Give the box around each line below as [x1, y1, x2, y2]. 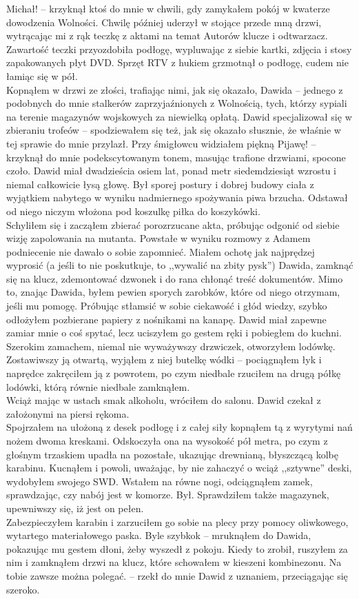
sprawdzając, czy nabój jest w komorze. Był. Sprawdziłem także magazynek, [6, 487, 329, 502]
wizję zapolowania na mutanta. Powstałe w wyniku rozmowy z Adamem [6, 231, 311, 245]
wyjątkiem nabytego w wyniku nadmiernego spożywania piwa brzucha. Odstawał [6, 190, 348, 205]
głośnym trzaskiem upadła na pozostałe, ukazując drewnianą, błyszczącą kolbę [6, 447, 338, 461]
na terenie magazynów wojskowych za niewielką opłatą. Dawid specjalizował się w [6, 109, 352, 123]
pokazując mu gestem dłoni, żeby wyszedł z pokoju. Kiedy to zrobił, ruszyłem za [6, 541, 348, 556]
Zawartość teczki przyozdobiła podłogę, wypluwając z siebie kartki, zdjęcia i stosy [6, 41, 352, 56]
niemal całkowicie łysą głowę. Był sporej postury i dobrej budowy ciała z [6, 176, 314, 191]
